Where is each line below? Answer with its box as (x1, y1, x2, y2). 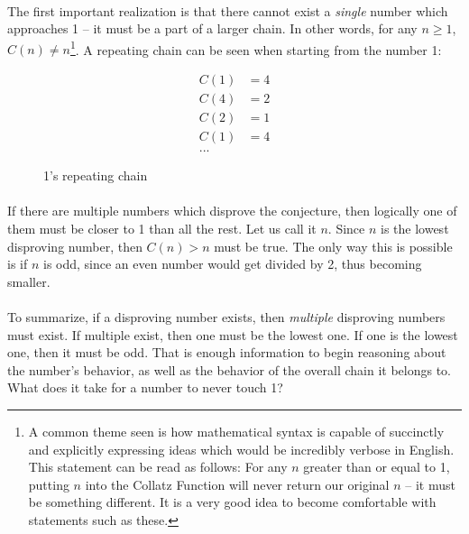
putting (28, 474, 69, 493)
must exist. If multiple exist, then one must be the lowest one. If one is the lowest (7, 325, 458, 344)
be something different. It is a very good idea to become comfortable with (28, 493, 437, 511)
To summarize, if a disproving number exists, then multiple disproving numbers (7, 307, 446, 326)
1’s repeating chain (43, 166, 148, 185)
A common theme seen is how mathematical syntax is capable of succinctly (28, 421, 445, 440)
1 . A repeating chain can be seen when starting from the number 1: (69, 37, 442, 59)
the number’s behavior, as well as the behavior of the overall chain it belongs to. (7, 360, 452, 379)
